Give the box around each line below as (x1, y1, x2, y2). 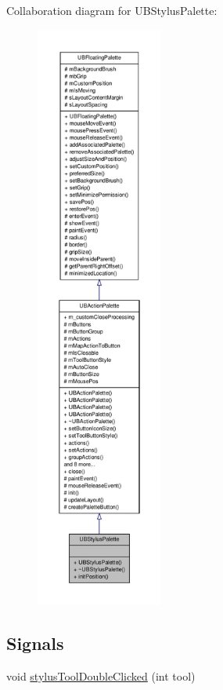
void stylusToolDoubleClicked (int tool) (6, 667, 196, 684)
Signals (6, 630, 64, 655)
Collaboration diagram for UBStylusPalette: (6, 2, 218, 18)
